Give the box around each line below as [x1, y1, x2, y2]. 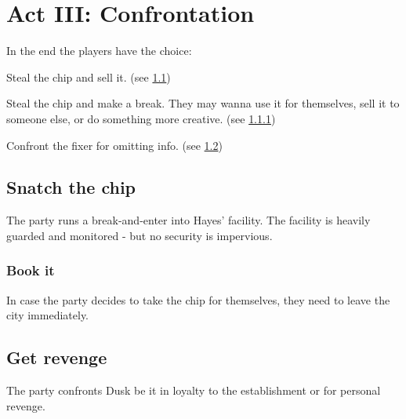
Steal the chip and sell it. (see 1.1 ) [6, 68, 171, 85]
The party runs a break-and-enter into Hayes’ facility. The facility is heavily [6, 212, 371, 228]
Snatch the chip [6, 175, 136, 199]
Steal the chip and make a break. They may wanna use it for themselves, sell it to [6, 95, 400, 111]
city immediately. [6, 307, 89, 323]
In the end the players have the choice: [6, 42, 192, 59]
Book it [6, 261, 55, 280]
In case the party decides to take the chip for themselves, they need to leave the [6, 291, 390, 308]
